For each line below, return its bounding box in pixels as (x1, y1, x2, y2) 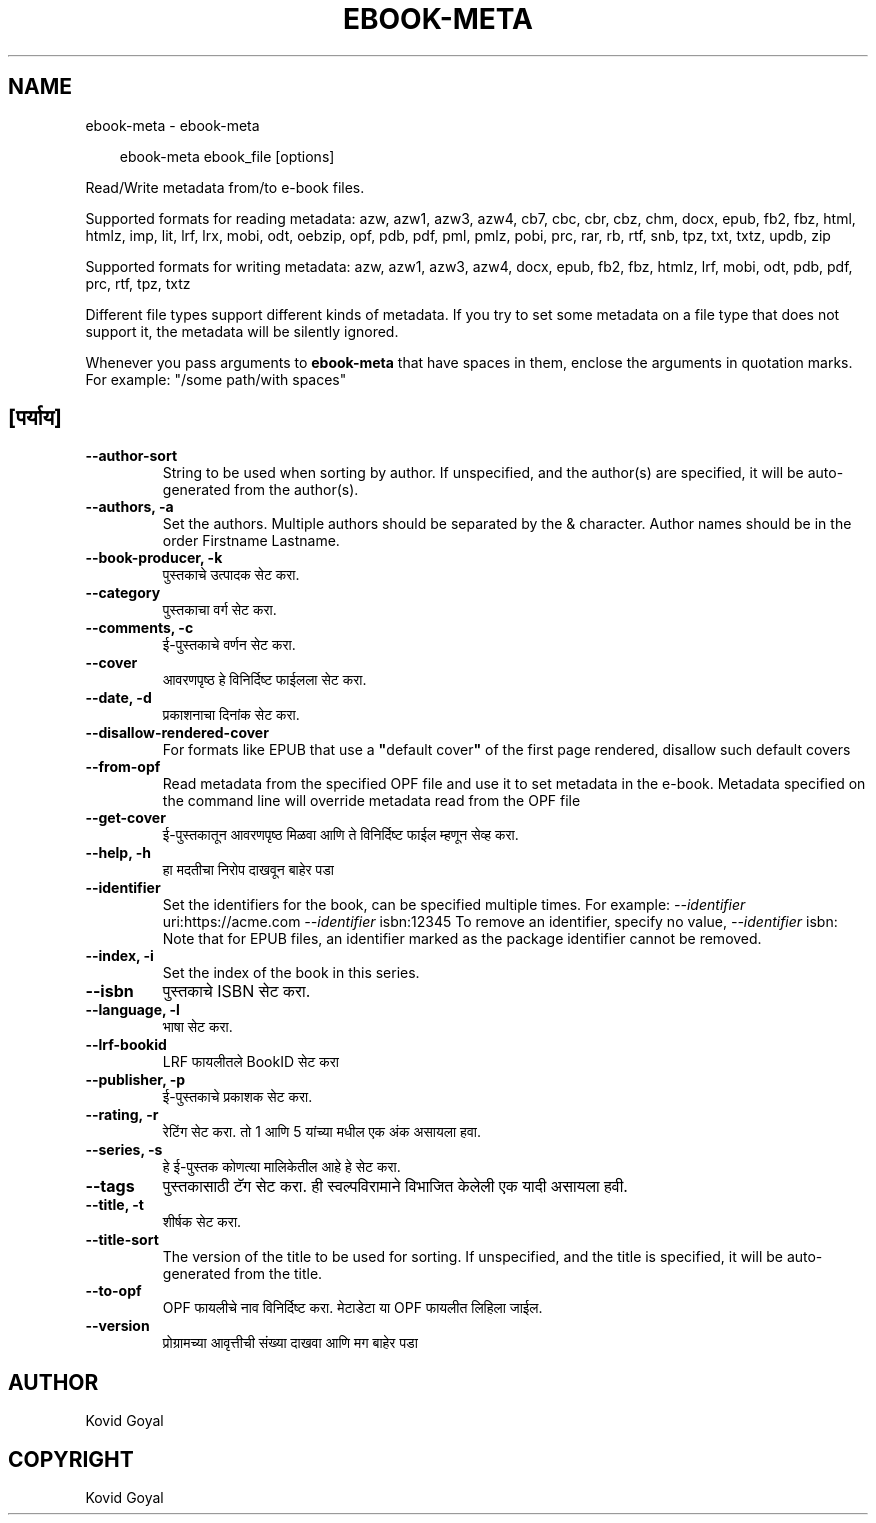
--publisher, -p (85, 1071, 186, 1089)
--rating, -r (85, 1106, 159, 1124)
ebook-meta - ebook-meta (85, 116, 260, 134)
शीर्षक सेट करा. (162, 1213, 242, 1231)
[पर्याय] (8, 405, 62, 431)
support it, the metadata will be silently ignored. (85, 322, 399, 340)
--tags (85, 1176, 135, 1197)
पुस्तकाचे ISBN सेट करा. (162, 981, 311, 1002)
